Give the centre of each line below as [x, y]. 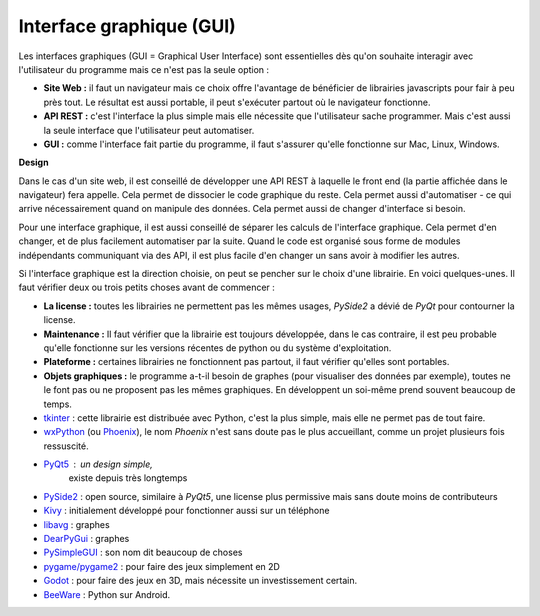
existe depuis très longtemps [128, 478]
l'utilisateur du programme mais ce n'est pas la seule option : [144, 69]
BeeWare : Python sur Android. [107, 594]
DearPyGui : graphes [86, 539]
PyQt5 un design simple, [98, 464]
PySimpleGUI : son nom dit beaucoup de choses [143, 552]
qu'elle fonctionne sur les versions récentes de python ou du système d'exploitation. [217, 347]
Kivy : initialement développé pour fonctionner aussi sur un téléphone [186, 511]
